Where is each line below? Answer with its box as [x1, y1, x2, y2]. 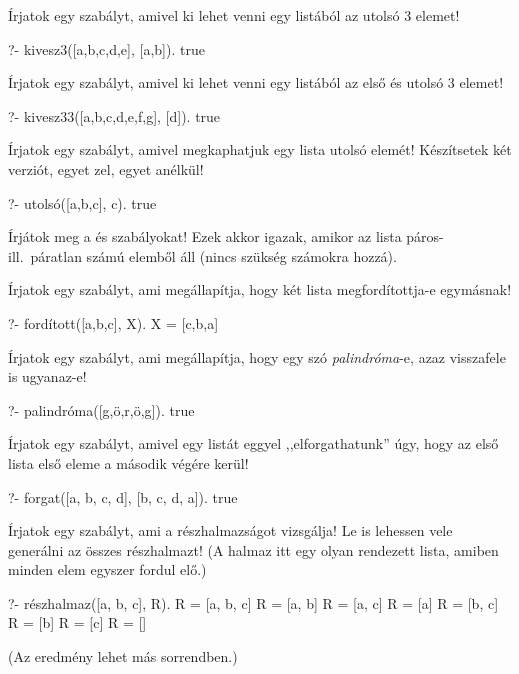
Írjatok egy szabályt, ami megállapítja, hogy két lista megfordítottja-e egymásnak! [8, 279, 512, 300]
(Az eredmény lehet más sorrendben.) [8, 646, 238, 667]
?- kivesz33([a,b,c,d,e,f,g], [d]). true [8, 105, 221, 126]
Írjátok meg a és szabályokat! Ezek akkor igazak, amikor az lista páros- [8, 226, 444, 247]
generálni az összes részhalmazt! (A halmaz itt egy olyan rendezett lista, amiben [8, 539, 499, 560]
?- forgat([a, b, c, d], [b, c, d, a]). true [8, 486, 238, 507]
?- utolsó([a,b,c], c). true [8, 192, 157, 213]
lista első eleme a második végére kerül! [8, 452, 249, 473]
